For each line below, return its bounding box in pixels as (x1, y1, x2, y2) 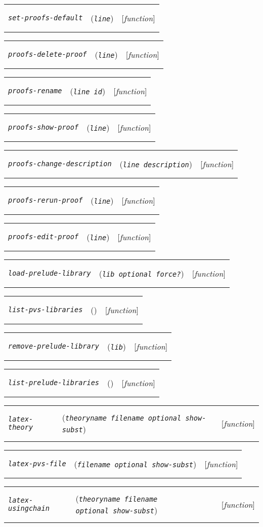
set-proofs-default (8, 14, 83, 22)
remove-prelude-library (8, 342, 100, 350)
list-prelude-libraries (8, 379, 100, 387)
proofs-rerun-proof (8, 196, 83, 204)
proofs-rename (8, 87, 62, 95)
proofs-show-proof (8, 123, 79, 131)
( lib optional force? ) (99, 267, 184, 279)
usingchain (8, 504, 50, 512)
